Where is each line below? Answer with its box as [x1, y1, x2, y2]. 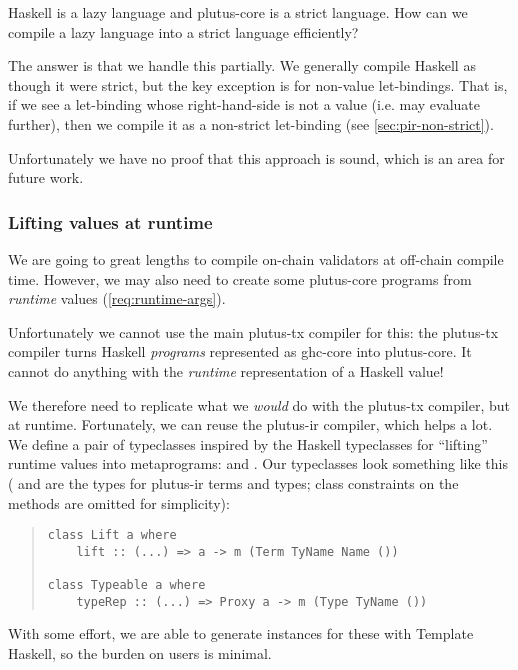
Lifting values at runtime [8, 209, 213, 234]
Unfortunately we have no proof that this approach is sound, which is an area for [8, 147, 505, 168]
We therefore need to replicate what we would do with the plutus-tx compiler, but [8, 394, 511, 415]
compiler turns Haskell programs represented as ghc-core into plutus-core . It [8, 341, 472, 362]
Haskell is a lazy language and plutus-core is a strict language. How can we [8, 2, 468, 22]
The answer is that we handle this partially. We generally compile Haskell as [8, 55, 476, 76]
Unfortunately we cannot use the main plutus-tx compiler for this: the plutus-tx [8, 321, 499, 342]
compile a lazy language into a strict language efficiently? [8, 21, 359, 42]
